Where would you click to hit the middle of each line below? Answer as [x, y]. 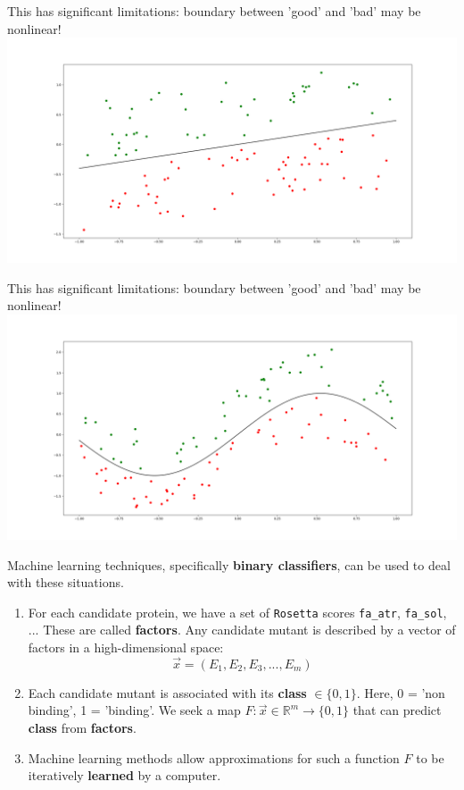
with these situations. [66, 582]
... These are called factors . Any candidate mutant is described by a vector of [242, 630]
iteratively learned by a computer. [124, 775]
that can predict [397, 710]
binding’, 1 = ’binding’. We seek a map [134, 710]
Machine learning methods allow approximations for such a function [214, 757]
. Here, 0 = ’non [401, 692]
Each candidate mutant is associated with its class [167, 692]
